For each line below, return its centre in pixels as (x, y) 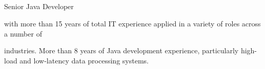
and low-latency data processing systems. (84, 60)
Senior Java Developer (39, 6)
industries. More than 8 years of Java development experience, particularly (121, 50)
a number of (23, 33)
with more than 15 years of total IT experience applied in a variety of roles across (132, 23)
